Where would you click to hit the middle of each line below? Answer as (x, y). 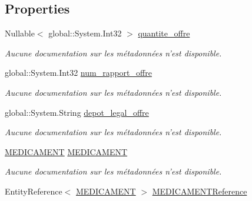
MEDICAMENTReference (200, 191)
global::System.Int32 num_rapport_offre (78, 73)
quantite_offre (164, 33)
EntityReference (34, 191)
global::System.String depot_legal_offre (77, 112)
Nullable (20, 33)
